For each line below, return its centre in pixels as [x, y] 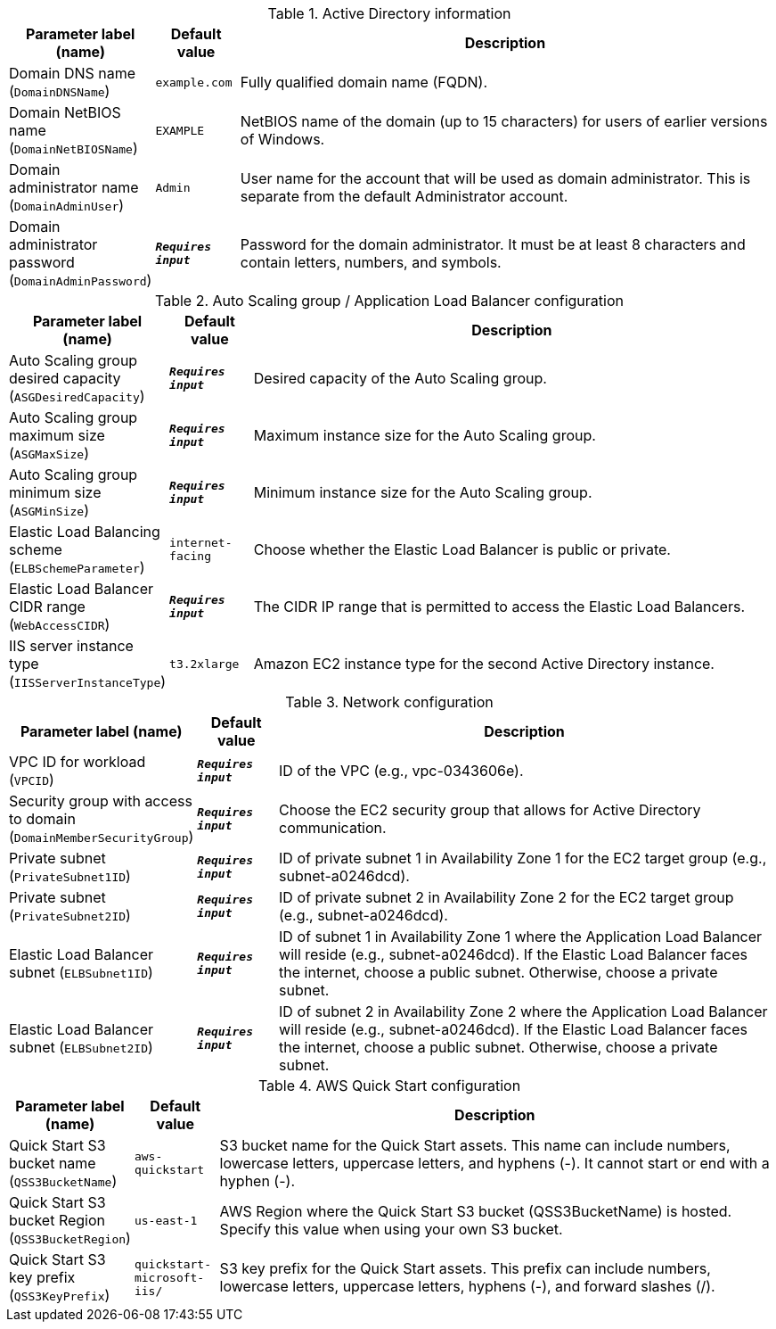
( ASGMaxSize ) [49, 453]
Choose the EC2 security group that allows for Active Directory [490, 810]
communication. [333, 828]
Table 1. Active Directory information [389, 13]
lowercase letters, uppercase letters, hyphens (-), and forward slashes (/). [467, 1286]
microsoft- [169, 1277]
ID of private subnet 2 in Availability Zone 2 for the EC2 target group [506, 897]
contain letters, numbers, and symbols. [371, 262]
